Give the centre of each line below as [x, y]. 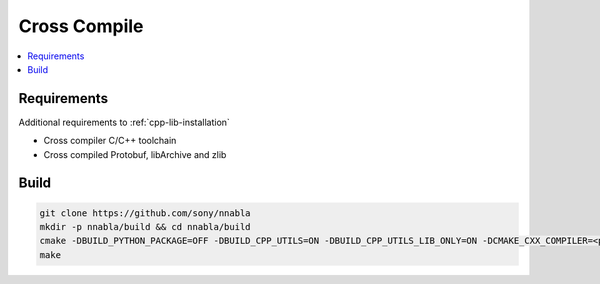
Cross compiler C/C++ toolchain [110, 141]
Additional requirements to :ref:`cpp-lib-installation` [124, 122]
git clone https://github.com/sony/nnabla [145, 213]
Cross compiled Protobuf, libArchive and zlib [135, 154]
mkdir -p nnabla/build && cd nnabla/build [145, 227]
